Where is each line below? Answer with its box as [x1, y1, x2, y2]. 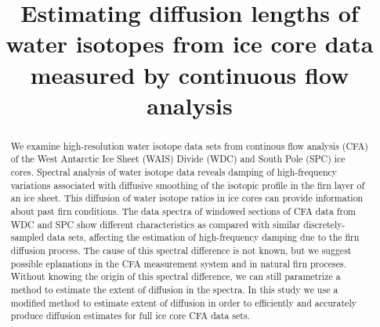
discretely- [303, 217, 346, 231]
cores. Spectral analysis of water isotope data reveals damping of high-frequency [10, 165, 338, 179]
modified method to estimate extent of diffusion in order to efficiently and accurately [10, 296, 356, 309]
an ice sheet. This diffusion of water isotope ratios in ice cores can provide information [10, 191, 364, 205]
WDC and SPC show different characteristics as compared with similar [10, 217, 301, 231]
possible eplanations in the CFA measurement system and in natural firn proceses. [10, 256, 347, 270]
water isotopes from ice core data [5, 27, 374, 60]
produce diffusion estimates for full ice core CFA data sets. [10, 309, 250, 322]
